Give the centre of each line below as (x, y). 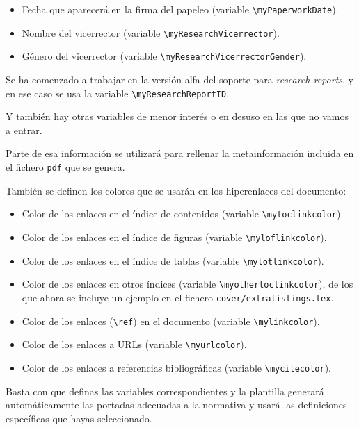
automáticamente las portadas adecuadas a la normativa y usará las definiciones (176, 405)
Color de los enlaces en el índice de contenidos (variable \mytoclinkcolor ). (183, 214)
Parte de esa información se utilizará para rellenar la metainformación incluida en (180, 153)
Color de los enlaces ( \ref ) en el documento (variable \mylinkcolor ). (171, 321)
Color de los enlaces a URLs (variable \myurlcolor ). (134, 344)
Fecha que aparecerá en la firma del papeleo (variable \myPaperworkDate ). (180, 9)
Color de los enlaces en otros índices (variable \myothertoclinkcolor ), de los (188, 284)
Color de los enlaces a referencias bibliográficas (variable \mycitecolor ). (176, 367)
